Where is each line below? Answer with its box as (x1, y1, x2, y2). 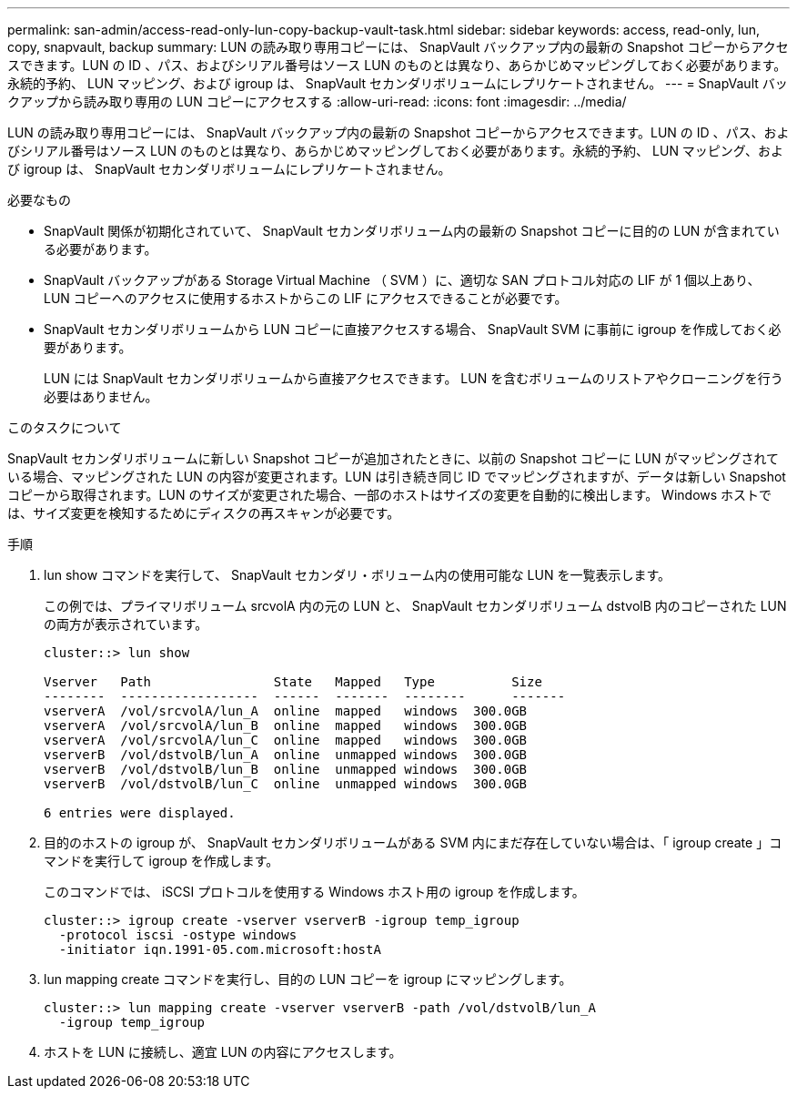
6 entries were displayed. (44, 806, 236, 820)
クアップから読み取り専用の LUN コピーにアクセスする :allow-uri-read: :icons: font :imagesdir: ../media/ (7, 94, 627, 109)
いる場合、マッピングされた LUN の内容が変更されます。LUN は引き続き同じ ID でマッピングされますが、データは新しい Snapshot (7, 469, 786, 484)
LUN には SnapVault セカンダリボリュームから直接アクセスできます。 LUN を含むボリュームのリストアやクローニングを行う (44, 370, 783, 386)
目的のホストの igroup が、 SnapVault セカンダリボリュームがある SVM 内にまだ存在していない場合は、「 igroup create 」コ (44, 835, 782, 850)
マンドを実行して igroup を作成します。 (44, 853, 279, 868)
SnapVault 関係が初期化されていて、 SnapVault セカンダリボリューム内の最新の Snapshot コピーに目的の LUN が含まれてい (44, 223, 780, 238)
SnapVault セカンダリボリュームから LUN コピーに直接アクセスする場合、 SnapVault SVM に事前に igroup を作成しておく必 (44, 321, 782, 337)
